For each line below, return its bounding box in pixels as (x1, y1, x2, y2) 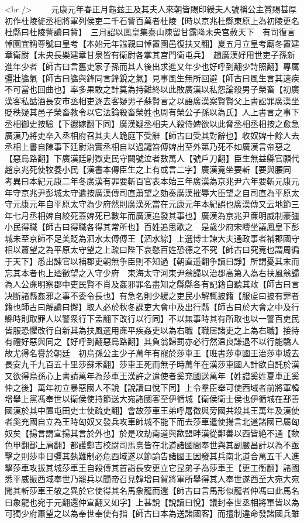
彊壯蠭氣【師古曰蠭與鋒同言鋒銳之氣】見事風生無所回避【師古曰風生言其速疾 (5, 71, 299, 84)
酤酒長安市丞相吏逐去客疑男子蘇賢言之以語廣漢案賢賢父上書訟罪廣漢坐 (29, 94, 299, 106)
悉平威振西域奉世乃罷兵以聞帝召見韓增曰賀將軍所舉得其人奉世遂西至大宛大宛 (5, 473, 299, 485)
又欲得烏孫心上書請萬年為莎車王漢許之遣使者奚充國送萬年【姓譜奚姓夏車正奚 (5, 370, 299, 381)
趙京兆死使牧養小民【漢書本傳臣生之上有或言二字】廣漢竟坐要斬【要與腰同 (5, 163, 291, 176)
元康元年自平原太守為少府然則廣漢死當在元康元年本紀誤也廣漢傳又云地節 (12, 198, 291, 210)
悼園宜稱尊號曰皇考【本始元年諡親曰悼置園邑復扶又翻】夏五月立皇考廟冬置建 (5, 37, 299, 49)
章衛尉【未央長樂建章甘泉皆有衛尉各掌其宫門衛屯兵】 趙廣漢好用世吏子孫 (5, 49, 287, 61)
